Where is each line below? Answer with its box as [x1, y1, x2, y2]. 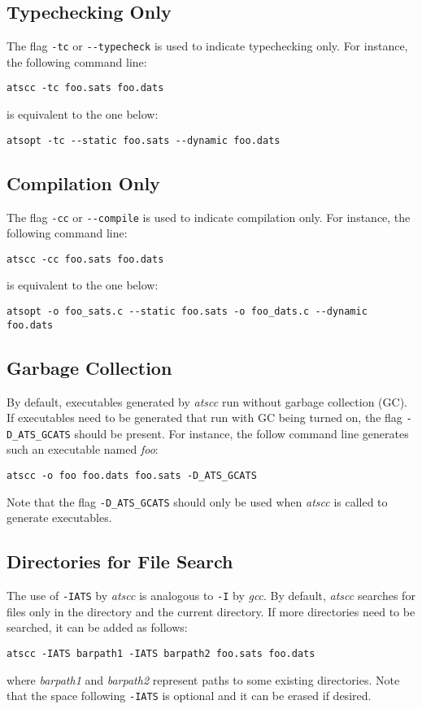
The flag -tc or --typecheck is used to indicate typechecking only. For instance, [7, 37, 408, 54]
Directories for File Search [7, 549, 233, 574]
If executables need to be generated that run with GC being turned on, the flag [7, 409, 402, 426]
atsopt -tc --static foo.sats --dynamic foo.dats [7, 134, 281, 146]
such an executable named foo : [7, 441, 159, 458]
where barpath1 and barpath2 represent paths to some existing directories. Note [7, 671, 400, 688]
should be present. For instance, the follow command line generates [74, 424, 409, 441]
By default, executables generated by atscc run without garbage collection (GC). [7, 393, 407, 410]
